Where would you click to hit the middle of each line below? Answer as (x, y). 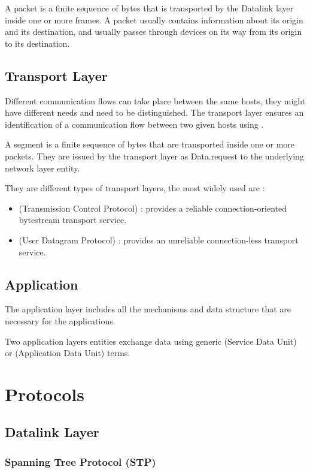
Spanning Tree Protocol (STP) (80, 461)
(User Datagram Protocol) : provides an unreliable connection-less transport (159, 239)
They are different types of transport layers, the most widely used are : (135, 188)
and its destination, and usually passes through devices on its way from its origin (154, 31)
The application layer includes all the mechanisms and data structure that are (148, 309)
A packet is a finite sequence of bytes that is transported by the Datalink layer (149, 8)
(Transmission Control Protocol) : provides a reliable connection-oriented (153, 208)
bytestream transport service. (73, 220)
